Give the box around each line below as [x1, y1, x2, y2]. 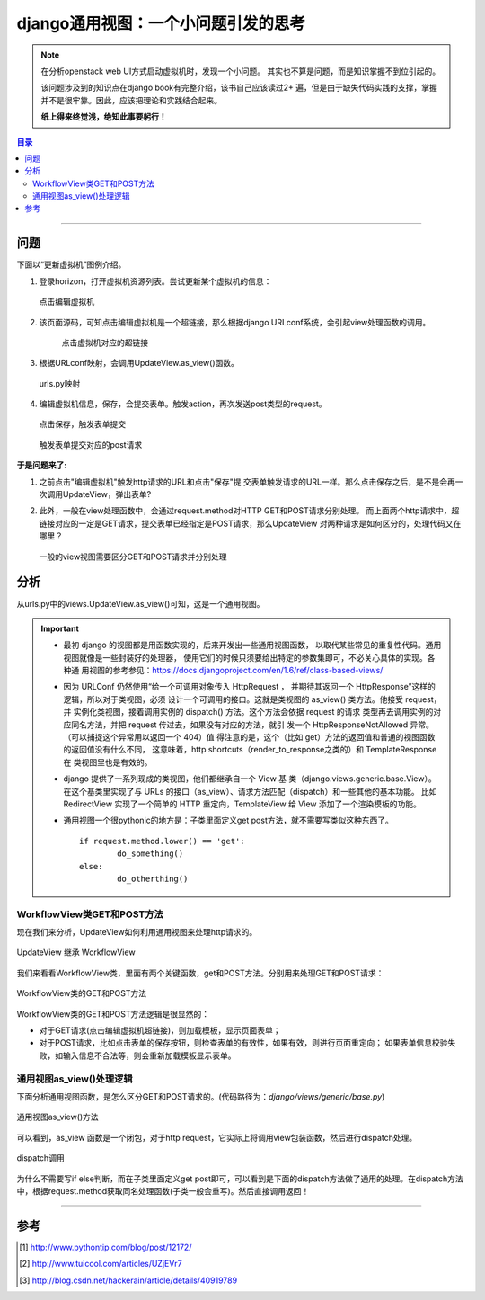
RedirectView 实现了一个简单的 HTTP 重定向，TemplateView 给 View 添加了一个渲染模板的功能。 [63, 798, 421, 809]
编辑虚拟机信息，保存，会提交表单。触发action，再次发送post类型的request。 [39, 398, 327, 409]
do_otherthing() [117, 873, 189, 884]
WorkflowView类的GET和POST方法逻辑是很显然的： [16, 1008, 210, 1020]
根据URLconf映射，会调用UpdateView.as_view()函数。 [39, 358, 240, 369]
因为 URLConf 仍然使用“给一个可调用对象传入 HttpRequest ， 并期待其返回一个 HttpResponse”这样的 [63, 681, 436, 692]
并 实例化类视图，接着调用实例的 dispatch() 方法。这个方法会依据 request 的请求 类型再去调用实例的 [63, 707, 434, 717]
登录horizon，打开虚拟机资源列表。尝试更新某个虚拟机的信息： [39, 275, 272, 287]
